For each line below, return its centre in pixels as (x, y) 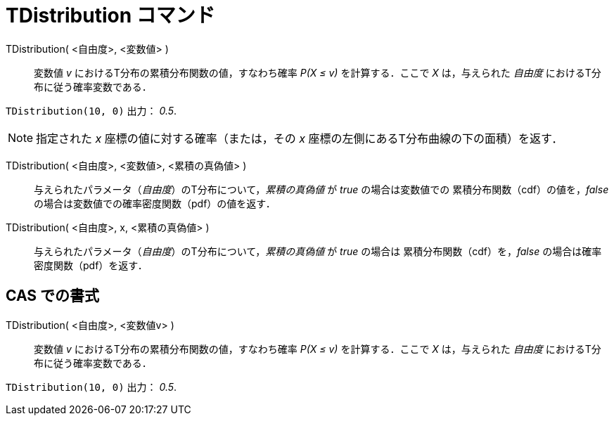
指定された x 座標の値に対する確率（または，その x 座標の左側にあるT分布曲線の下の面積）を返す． (300, 138)
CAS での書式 (53, 296)
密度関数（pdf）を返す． (91, 265)
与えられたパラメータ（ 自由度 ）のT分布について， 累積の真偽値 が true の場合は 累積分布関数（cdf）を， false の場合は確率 (318, 251)
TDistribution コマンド (110, 15)
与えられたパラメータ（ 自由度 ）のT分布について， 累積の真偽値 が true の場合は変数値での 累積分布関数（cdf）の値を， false (321, 189)
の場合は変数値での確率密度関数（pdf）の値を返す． (155, 203)
